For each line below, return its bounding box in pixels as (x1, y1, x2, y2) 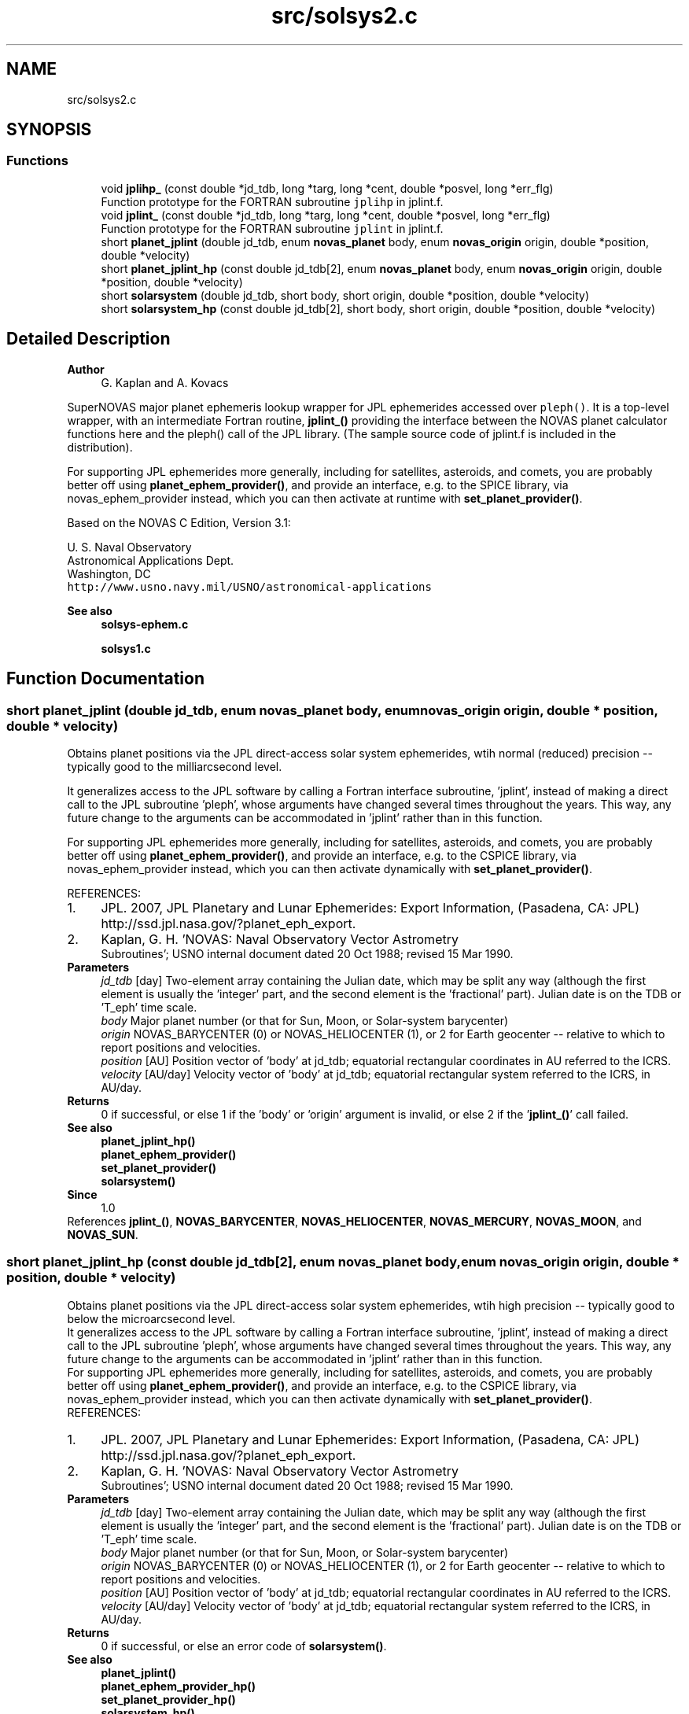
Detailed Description (6, 329, 171, 349)
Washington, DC (67, 566, 151, 581)
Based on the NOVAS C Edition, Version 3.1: (67, 515, 291, 529)
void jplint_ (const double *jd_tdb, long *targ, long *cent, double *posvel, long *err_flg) (101, 208, 551, 222)
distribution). (67, 440, 133, 454)
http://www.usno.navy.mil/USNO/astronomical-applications (67, 580, 432, 593)
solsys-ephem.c (101, 617, 189, 631)
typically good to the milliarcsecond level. (67, 759, 282, 773)
